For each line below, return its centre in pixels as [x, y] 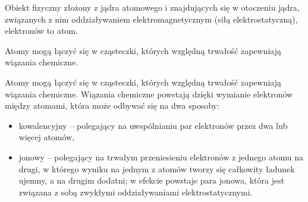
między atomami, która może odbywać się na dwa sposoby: [112, 105]
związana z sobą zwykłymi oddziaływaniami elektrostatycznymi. [136, 192]
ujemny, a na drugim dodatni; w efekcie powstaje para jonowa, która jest [152, 180]
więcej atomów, [47, 137]
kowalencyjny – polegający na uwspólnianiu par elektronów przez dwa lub [153, 125]
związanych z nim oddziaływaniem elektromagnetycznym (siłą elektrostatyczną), [151, 19]
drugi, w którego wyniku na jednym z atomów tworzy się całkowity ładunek [157, 168]
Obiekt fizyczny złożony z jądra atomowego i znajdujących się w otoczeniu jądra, [152, 7]
